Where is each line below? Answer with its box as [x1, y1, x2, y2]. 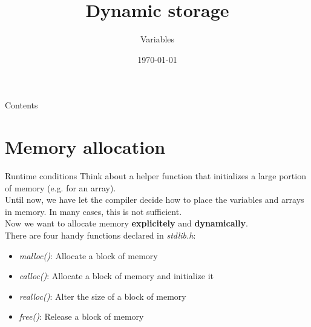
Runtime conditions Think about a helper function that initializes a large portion [5, 170, 306, 182]
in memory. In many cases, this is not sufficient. [5, 205, 182, 217]
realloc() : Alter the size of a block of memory [19, 289, 186, 302]
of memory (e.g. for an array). [5, 181, 116, 194]
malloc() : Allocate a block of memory [19, 249, 158, 262]
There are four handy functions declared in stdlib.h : [5, 229, 196, 241]
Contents [5, 99, 38, 111]
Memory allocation [5, 134, 166, 159]
